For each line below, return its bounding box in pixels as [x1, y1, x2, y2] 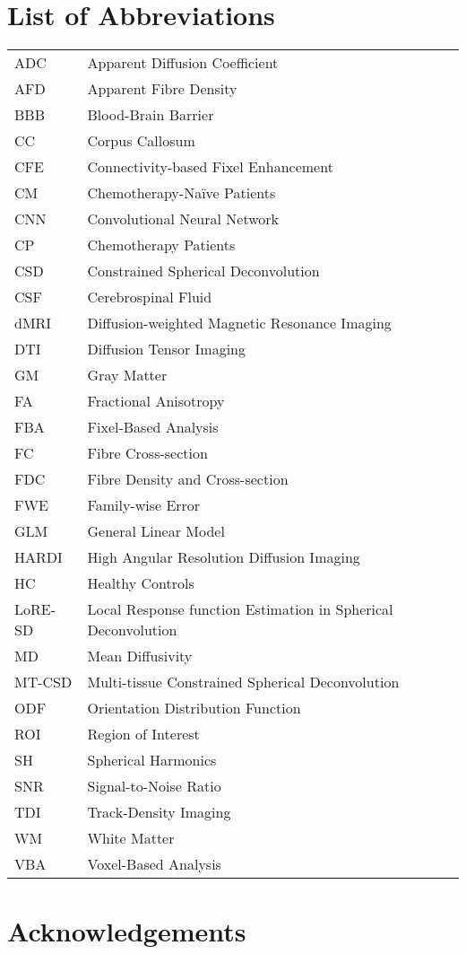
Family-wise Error [87, 495, 201, 516]
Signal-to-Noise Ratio [87, 775, 221, 797]
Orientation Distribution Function [87, 697, 301, 719]
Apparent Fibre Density [87, 78, 237, 100]
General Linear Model [87, 521, 225, 542]
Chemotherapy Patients [87, 234, 236, 256]
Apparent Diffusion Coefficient [87, 52, 279, 74]
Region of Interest [87, 723, 200, 745]
